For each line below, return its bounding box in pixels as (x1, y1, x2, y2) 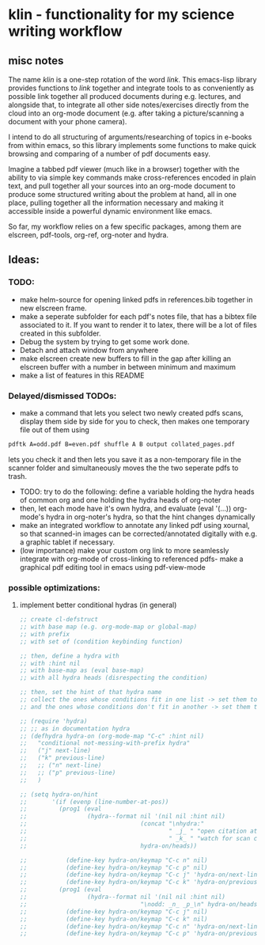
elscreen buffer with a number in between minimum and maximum (19, 362, 236, 371)
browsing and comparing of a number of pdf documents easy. (8, 149, 211, 158)
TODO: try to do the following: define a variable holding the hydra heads (19, 487, 255, 496)
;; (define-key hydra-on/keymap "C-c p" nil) (19, 863, 208, 871)
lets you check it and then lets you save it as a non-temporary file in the (8, 454, 241, 464)
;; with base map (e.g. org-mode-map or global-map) (19, 623, 198, 631)
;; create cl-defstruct (19, 616, 99, 624)
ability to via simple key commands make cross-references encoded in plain (8, 173, 256, 182)
